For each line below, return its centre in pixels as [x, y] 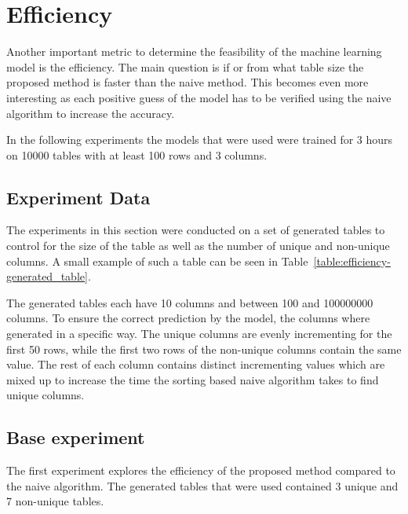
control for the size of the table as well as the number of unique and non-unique [198, 246]
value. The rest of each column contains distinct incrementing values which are [196, 364]
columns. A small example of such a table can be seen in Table [157, 261]
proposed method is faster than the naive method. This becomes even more [188, 82]
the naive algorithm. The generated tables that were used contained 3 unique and [202, 485]
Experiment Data [78, 197]
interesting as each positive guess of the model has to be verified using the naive [199, 97]
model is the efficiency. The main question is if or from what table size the [185, 66]
